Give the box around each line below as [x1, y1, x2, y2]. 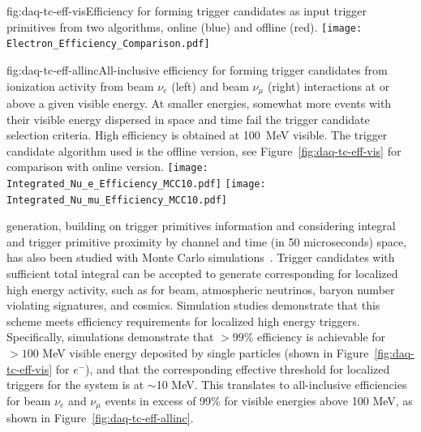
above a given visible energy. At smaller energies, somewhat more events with [6, 94, 392, 111]
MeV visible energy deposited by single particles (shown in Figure [42, 344, 369, 361]
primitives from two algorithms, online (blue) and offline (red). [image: [6, 18, 363, 35]
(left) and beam [171, 77, 249, 94]
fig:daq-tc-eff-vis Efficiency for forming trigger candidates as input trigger [6, 2, 367, 19]
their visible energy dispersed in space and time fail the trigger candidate [6, 110, 370, 127]
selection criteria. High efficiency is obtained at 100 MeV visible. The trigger [6, 126, 388, 143]
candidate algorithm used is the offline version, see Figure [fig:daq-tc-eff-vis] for [6, 142, 402, 159]
